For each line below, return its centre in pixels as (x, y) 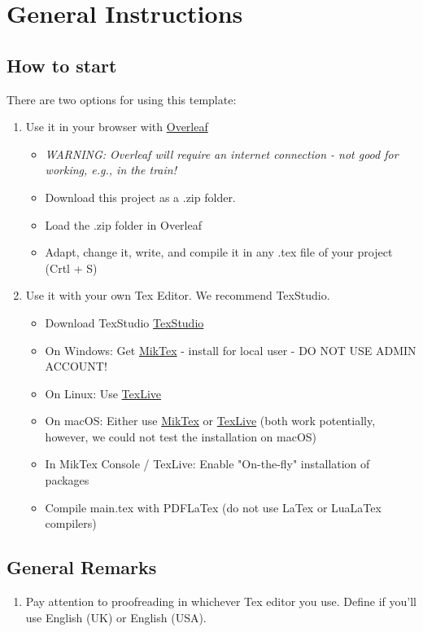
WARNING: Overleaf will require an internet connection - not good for (222, 154)
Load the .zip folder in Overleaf (123, 224)
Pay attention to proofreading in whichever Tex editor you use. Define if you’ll (221, 601)
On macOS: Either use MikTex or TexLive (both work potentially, (210, 421)
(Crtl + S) (71, 268)
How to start (62, 65)
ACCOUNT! (76, 366)
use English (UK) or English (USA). (116, 617)
